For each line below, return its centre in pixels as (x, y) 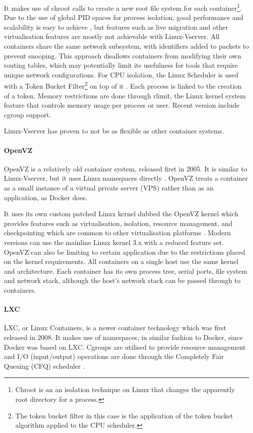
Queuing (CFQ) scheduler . (45, 366)
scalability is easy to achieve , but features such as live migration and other (116, 27)
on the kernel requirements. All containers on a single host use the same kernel (121, 261)
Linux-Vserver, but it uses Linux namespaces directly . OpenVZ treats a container (126, 178)
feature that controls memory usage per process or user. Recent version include (122, 105)
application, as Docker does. (46, 197)
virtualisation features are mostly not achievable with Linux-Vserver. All (112, 36)
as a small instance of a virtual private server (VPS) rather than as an (109, 188)
